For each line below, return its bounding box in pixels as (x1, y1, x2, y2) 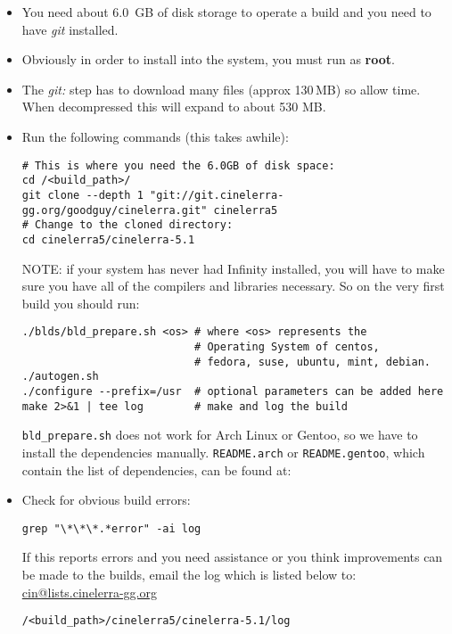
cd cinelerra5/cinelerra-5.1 (21, 233, 195, 246)
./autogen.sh (21, 370, 99, 383)
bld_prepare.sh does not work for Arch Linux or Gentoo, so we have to (21, 425, 418, 444)
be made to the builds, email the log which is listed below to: (21, 564, 357, 583)
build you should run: (21, 293, 140, 312)
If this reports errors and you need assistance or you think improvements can (21, 548, 443, 566)
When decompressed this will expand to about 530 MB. (21, 97, 326, 116)
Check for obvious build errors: (21, 490, 191, 509)
